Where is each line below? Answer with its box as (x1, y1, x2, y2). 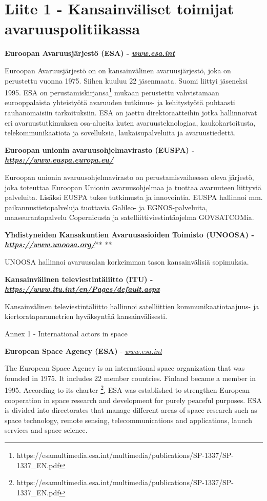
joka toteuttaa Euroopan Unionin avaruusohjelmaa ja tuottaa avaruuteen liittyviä (5, 182, 261, 192)
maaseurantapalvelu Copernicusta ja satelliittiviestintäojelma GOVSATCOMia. (5, 212, 254, 223)
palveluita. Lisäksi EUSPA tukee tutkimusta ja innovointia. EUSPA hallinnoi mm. (5, 192, 263, 203)
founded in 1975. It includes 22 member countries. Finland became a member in (5, 372, 256, 383)
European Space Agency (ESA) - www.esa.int (5, 345, 162, 356)
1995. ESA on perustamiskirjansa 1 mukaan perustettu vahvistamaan (5, 86, 219, 97)
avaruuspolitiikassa (5, 18, 140, 39)
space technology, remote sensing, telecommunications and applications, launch (5, 414, 253, 425)
